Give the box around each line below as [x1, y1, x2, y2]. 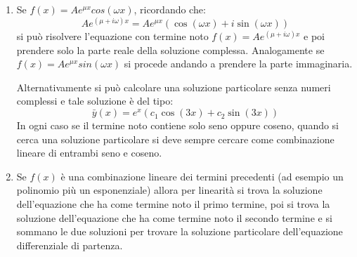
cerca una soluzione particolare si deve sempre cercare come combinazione [16, 131, 335, 146]
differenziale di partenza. [16, 237, 123, 252]
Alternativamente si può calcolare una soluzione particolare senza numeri [16, 79, 331, 94]
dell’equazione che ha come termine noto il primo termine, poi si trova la [16, 197, 330, 211]
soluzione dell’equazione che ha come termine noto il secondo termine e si [16, 210, 332, 225]
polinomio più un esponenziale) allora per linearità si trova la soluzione [16, 183, 323, 197]
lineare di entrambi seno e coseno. [16, 145, 162, 160]
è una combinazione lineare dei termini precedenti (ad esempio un [60, 169, 344, 183]
